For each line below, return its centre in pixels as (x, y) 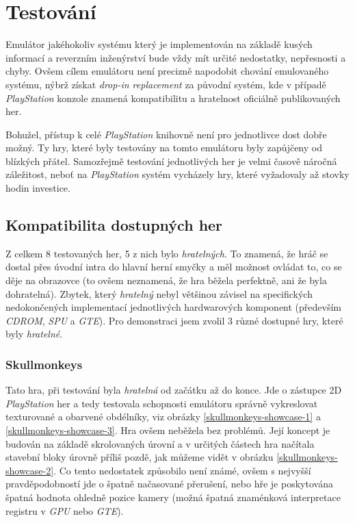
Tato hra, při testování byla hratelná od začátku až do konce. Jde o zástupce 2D (174, 390)
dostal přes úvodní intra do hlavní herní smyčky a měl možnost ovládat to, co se (174, 267)
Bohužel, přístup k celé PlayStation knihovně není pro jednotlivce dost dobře (166, 134)
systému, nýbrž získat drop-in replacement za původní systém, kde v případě (166, 84)
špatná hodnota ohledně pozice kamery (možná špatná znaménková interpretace (173, 497)
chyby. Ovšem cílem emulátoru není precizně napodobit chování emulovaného (167, 71)
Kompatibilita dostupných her (114, 225)
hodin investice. (38, 188)
